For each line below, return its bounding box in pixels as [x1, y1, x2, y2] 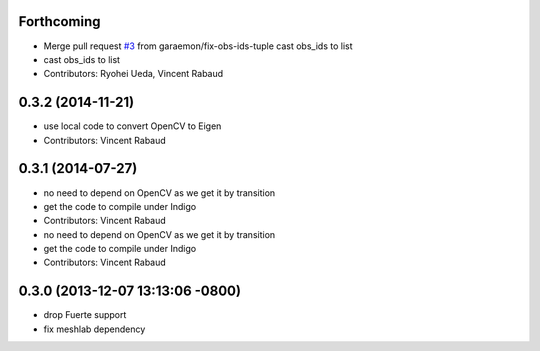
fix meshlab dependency [43, 323, 146, 335]
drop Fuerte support [43, 309, 127, 321]
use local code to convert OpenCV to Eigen [43, 120, 222, 132]
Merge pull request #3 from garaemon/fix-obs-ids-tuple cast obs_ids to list [43, 40, 353, 52]
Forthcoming [18, 13, 101, 30]
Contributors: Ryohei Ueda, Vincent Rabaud [43, 68, 224, 80]
